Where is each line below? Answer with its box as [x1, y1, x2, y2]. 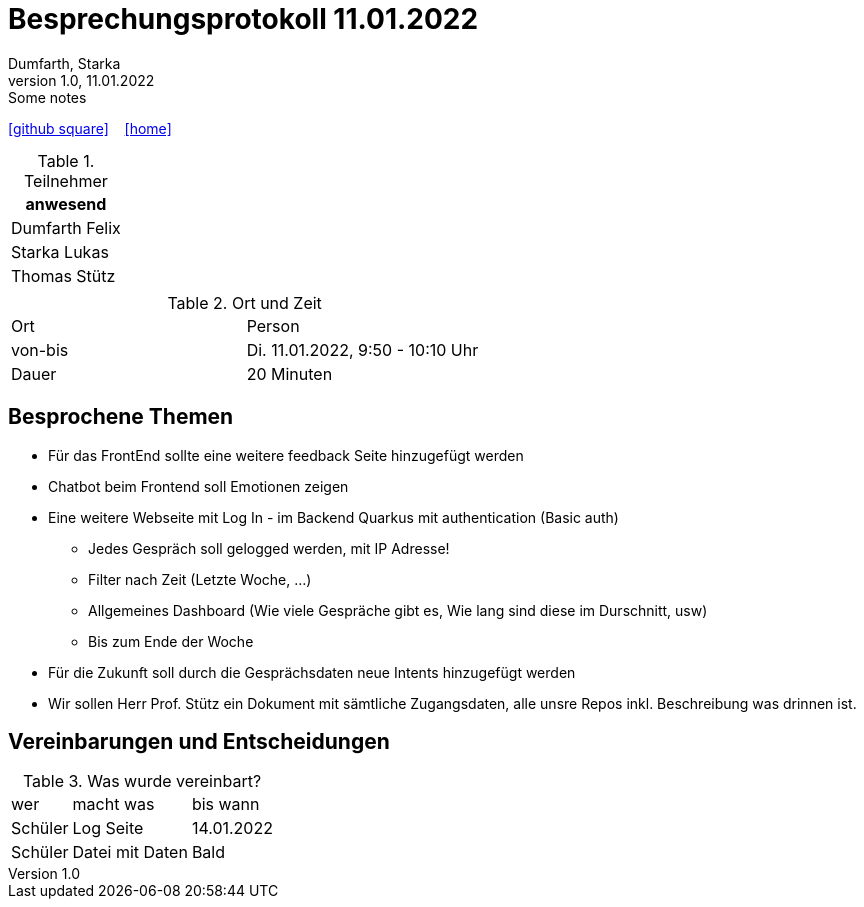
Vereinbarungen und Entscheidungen [8, 729, 390, 755]
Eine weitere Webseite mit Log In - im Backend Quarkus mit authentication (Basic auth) [48, 508, 619, 526]
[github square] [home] [8, 119, 172, 137]
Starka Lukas [11, 241, 109, 262]
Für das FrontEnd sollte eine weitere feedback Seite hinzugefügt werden [48, 446, 524, 464]
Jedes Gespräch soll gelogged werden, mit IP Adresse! [88, 539, 450, 557]
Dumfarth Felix [11, 217, 121, 238]
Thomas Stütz [11, 265, 116, 286]
